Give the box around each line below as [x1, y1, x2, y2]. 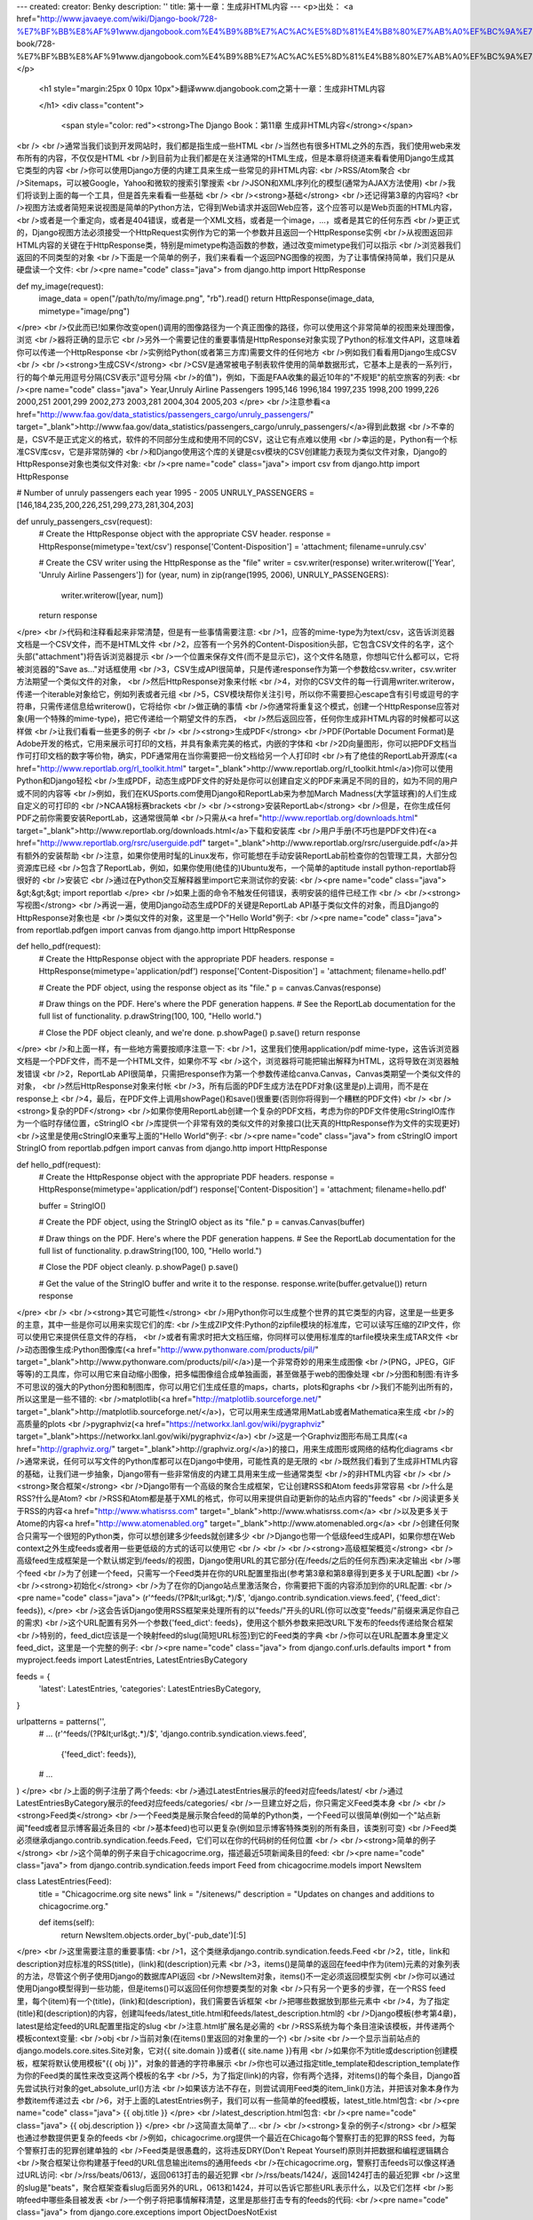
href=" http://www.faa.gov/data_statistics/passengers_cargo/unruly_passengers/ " [16, 408, 314, 419]
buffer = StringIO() [38, 1200, 107, 1211]
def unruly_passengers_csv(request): [16, 516, 153, 527]
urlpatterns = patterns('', [16, 1717, 107, 1726]
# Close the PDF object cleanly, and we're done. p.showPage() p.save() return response [38, 1027, 361, 1038]
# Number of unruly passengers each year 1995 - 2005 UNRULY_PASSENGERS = [16, 488, 315, 498]
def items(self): [38, 1917, 95, 1928]
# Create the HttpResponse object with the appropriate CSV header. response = [38, 528, 331, 539]
